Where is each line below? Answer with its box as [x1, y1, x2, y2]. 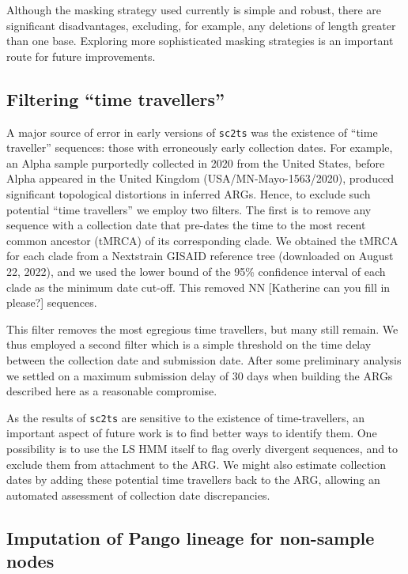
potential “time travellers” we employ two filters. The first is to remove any [6, 201, 372, 217]
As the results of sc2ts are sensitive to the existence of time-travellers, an [6, 409, 365, 425]
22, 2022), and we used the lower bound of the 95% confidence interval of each [6, 262, 386, 279]
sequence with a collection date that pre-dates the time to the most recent [6, 217, 366, 233]
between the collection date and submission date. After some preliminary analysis [6, 351, 402, 368]
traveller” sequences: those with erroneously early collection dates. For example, [6, 139, 393, 156]
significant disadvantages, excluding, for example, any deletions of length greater [6, 17, 396, 33]
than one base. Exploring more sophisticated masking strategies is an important [6, 32, 394, 49]
